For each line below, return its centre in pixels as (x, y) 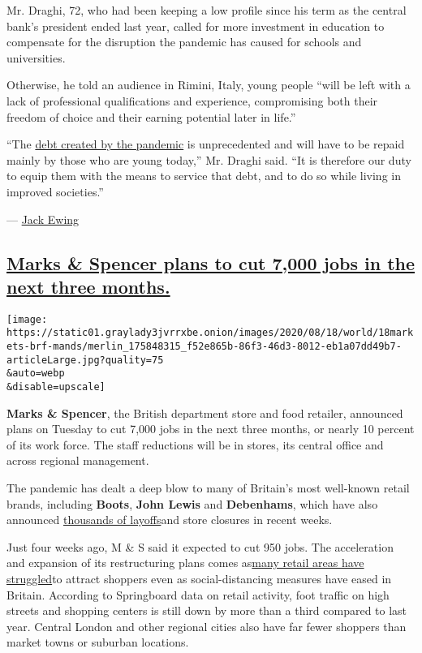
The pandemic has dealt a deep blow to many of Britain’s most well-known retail (208, 488)
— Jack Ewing (43, 219)
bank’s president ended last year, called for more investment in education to (196, 26)
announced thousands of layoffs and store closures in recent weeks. (170, 520)
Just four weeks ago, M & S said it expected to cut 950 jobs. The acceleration (200, 546)
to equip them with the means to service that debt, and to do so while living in (204, 176)
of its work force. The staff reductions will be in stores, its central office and (195, 444)
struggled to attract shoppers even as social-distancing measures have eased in (199, 578)
